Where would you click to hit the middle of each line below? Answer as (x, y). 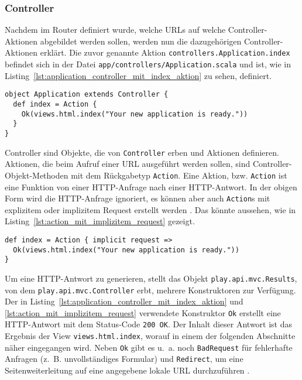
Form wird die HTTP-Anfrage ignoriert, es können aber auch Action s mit (138, 198)
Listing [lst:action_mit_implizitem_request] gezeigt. (100, 221)
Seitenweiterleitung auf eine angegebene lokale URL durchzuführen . (127, 370)
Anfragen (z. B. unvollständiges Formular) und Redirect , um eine (124, 359)
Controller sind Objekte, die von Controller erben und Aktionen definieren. (142, 152)
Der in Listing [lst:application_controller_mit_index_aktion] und (124, 301)
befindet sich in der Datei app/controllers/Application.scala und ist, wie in (148, 64)
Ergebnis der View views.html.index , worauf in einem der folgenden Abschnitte (150, 336)
